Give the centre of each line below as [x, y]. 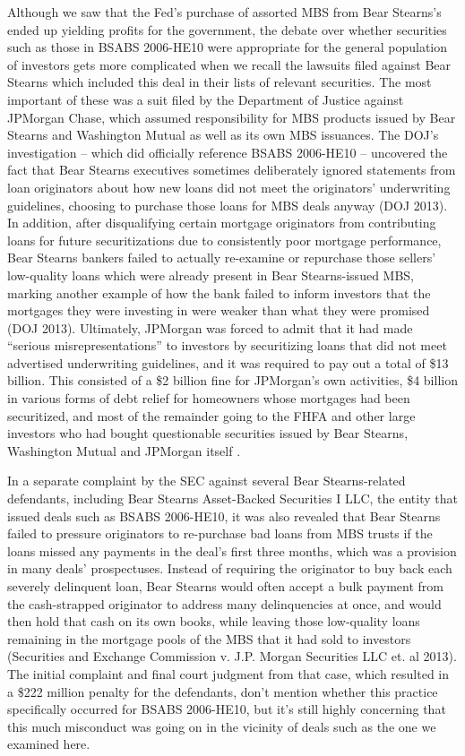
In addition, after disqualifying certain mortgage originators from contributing [222, 223]
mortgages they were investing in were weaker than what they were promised [219, 310]
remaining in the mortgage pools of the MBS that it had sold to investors [209, 638]
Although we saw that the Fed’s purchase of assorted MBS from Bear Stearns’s [224, 12]
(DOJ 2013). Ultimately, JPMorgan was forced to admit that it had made [210, 327]
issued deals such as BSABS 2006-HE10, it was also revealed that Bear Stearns [224, 515]
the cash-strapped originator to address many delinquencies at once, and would [224, 603]
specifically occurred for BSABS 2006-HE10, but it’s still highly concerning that [227, 709]
